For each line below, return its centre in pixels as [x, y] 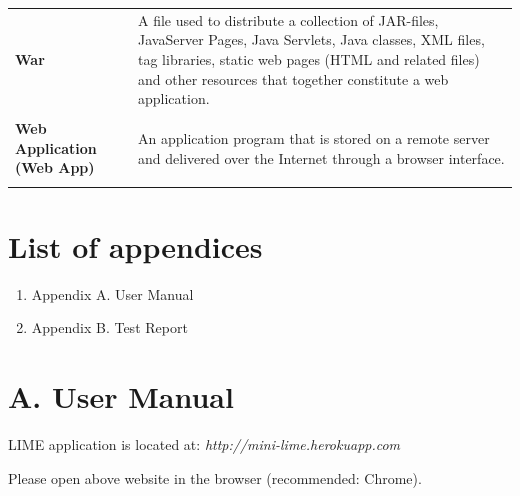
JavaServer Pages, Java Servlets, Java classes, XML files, [311, 39]
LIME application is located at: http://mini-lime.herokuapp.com [204, 444]
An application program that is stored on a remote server [314, 138]
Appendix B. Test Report [109, 327]
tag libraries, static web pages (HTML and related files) [309, 58]
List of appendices [135, 245]
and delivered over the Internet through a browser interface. [321, 157]
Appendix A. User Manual [112, 293]
